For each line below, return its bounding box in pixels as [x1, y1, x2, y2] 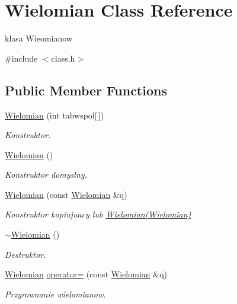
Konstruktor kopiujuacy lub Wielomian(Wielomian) [5, 208, 191, 220]
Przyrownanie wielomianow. [5, 287, 106, 300]
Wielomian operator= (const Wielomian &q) [5, 268, 167, 280]
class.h [51, 52, 75, 64]
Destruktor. [5, 248, 46, 260]
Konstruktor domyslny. [5, 168, 87, 181]
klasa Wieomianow [5, 32, 73, 44]
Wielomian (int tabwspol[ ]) [5, 108, 104, 121]
